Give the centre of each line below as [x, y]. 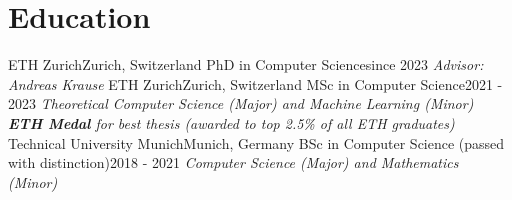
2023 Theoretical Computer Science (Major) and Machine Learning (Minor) [241, 103]
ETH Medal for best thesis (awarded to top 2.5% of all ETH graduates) [231, 122]
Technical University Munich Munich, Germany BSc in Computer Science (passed [256, 142]
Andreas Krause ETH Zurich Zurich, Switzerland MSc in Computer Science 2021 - [255, 83]
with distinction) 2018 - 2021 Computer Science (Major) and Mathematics [233, 162]
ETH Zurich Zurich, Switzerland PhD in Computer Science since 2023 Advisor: [246, 64]
